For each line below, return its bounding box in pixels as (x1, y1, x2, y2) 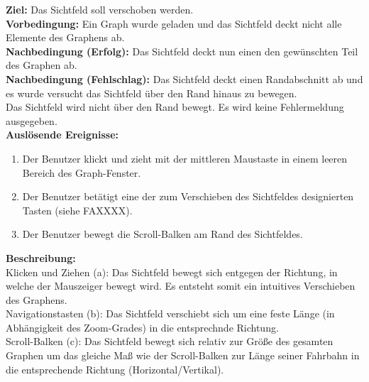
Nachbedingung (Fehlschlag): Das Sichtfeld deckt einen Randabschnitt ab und (6, 71, 363, 86)
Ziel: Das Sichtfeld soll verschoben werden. (6, 2, 194, 16)
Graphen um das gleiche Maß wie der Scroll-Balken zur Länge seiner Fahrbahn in (6, 348, 360, 363)
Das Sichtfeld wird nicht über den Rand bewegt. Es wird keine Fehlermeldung (6, 99, 344, 114)
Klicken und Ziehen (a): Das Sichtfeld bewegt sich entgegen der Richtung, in (6, 264, 338, 279)
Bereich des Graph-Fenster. (22, 165, 141, 180)
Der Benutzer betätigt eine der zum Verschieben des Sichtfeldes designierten (22, 189, 354, 204)
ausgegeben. (6, 113, 57, 128)
